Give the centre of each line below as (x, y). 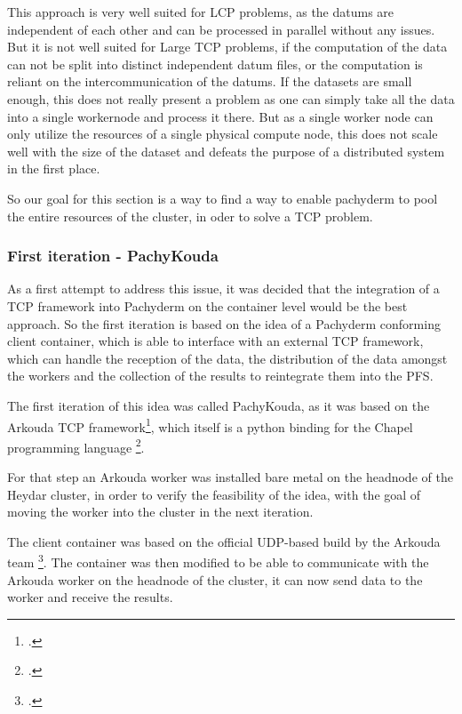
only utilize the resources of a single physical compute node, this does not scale (223, 134)
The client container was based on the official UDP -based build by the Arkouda (224, 541)
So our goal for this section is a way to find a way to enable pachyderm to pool (223, 198)
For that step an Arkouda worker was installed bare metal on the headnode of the (230, 477)
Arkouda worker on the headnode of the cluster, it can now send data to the (215, 579)
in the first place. (54, 168)
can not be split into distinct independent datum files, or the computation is (215, 64)
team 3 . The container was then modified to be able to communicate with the (218, 561)
